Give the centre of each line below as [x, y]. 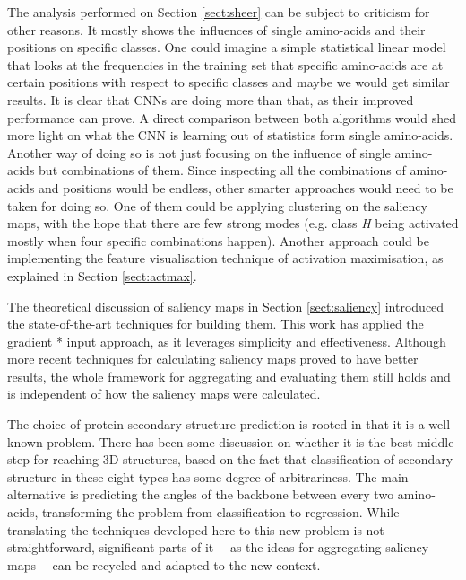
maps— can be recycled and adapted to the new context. [164, 564]
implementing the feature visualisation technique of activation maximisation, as [225, 258]
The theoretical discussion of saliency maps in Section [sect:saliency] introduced [226, 306]
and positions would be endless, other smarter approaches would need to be [246, 187]
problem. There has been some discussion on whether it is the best [230, 441]
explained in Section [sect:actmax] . [102, 275]
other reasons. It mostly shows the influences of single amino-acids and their [216, 29]
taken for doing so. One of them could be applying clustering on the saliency [217, 205]
